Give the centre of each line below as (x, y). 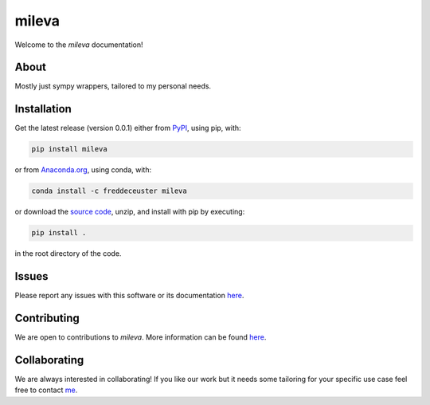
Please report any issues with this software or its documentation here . (129, 296)
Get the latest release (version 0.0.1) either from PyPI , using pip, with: (128, 128)
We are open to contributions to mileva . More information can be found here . (141, 337)
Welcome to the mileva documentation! (79, 45)
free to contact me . (46, 390)
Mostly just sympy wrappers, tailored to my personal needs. (113, 86)
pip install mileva (69, 149)
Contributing (47, 318)
